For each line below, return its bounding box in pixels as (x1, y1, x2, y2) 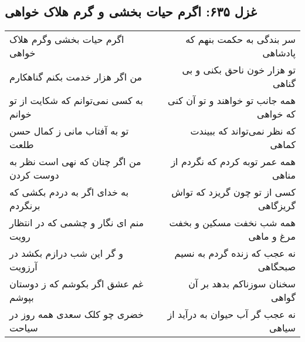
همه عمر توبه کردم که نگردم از (171, 155, 296, 169)
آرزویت (9, 260, 38, 274)
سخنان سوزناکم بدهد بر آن (188, 277, 296, 291)
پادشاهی (262, 46, 296, 60)
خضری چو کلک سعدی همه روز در (9, 307, 144, 321)
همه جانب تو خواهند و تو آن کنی (168, 93, 296, 108)
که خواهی (257, 107, 296, 121)
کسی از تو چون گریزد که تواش (171, 185, 296, 199)
